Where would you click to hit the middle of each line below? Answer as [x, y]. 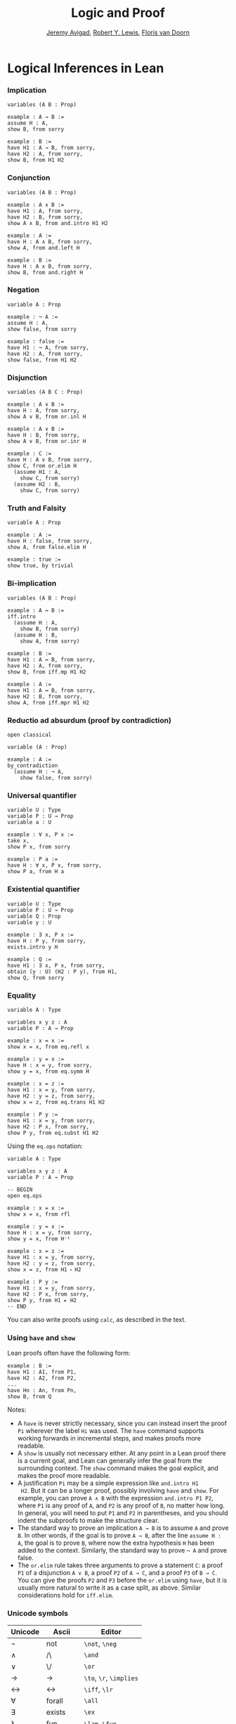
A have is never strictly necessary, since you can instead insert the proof [122, 1423]
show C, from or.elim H [42, 466]
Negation [24, 290]
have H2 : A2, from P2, [42, 1378]
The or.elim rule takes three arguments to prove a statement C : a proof [120, 1565]
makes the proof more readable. [64, 1476]
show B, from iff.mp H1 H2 [47, 672]
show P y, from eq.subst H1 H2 [53, 1133]
